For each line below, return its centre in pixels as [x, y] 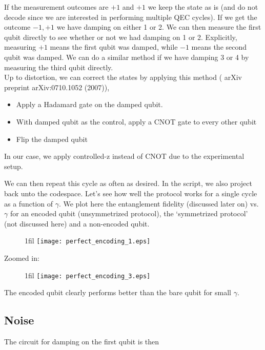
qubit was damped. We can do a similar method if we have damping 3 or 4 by [127, 57]
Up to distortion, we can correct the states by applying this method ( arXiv [123, 77]
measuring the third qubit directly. [59, 67]
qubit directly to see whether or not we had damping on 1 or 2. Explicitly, [121, 37]
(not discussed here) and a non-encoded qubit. [77, 223]
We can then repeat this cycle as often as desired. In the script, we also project [128, 183]
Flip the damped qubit [52, 139]
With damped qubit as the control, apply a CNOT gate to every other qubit [136, 121]
